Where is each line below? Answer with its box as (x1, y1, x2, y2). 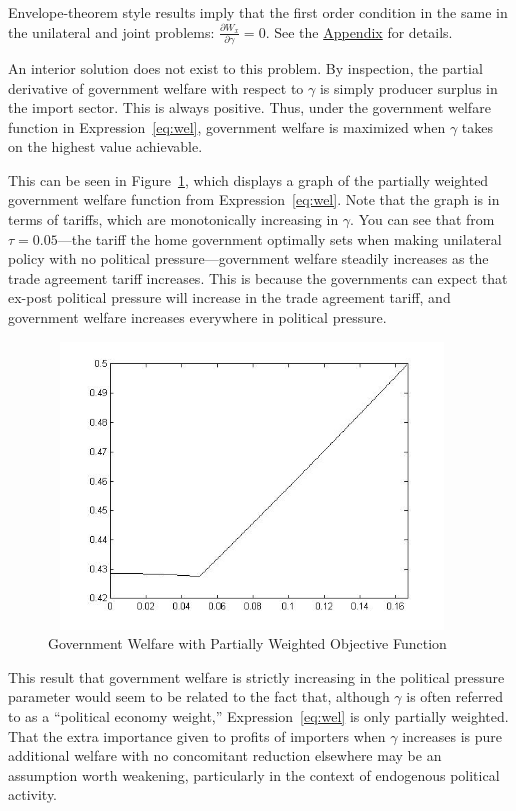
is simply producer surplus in (319, 77, 498, 98)
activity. (8, 784, 58, 805)
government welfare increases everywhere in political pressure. (8, 307, 387, 328)
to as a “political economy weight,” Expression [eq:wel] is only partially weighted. (8, 706, 509, 726)
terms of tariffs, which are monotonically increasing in (8, 209, 339, 230)
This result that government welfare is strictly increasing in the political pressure (8, 666, 505, 687)
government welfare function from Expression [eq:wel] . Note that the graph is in (8, 189, 500, 210)
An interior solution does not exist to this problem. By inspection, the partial (8, 57, 483, 78)
